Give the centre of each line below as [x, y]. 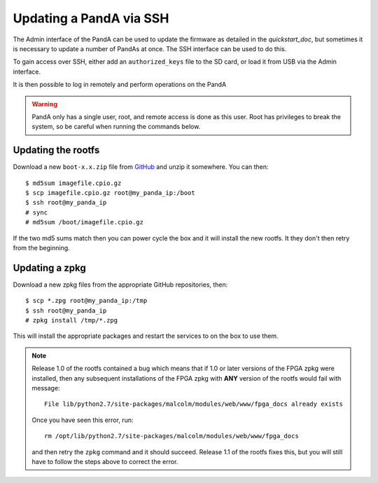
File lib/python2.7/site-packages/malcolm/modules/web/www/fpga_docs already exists [194, 404]
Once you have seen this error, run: [83, 420]
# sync [37, 212]
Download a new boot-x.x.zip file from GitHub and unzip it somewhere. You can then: [141, 167]
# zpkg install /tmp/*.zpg [72, 320]
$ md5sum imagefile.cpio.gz [73, 183]
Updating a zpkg [50, 267]
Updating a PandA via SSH [91, 18]
